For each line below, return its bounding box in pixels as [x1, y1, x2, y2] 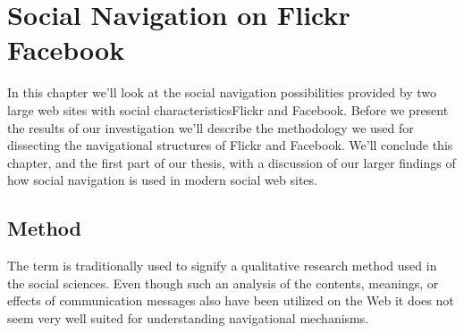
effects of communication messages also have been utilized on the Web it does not [7, 291, 454, 310]
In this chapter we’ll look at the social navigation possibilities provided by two [7, 83, 436, 102]
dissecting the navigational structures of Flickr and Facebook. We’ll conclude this [7, 136, 453, 154]
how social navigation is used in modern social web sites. [7, 171, 317, 189]
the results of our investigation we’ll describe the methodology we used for [7, 118, 414, 137]
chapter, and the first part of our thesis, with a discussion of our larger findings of [7, 153, 456, 171]
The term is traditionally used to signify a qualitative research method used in [7, 256, 437, 275]
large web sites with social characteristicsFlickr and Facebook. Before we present [7, 100, 449, 119]
